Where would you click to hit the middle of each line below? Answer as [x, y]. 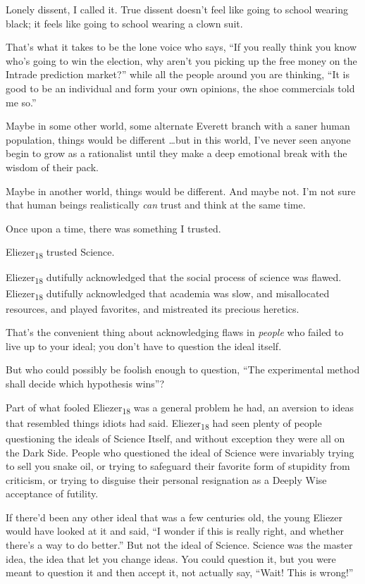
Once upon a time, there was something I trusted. [113, 228]
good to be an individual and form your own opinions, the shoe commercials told [180, 88]
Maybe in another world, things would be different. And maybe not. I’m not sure [181, 191]
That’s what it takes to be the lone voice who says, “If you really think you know [181, 47]
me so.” [21, 102]
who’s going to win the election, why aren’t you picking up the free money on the [181, 60]
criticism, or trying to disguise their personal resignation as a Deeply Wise [166, 479]
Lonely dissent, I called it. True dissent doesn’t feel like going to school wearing [177, 9]
